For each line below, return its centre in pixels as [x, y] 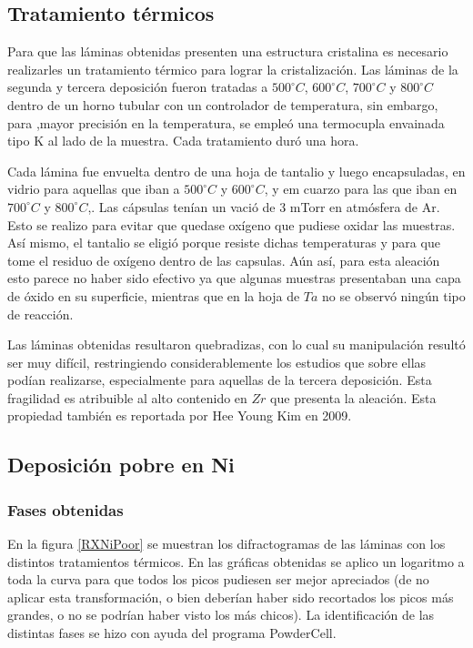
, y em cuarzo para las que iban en [361, 189]
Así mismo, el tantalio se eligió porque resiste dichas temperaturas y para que [224, 243]
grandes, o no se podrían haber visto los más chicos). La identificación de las [221, 615]
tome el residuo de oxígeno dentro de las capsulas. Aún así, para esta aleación [224, 260]
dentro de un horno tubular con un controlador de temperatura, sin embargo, [223, 104]
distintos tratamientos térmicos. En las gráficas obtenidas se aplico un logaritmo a [236, 561]
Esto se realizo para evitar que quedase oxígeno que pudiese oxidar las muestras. [231, 224]
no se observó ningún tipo [394, 295]
